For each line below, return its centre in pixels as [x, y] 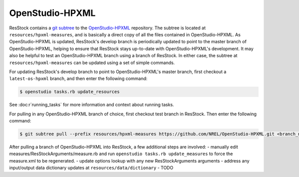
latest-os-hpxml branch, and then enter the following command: [78, 79]
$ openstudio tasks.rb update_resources [70, 92]
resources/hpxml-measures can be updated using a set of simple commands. [92, 63]
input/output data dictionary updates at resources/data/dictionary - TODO [91, 168]
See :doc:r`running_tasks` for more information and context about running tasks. [92, 105]
